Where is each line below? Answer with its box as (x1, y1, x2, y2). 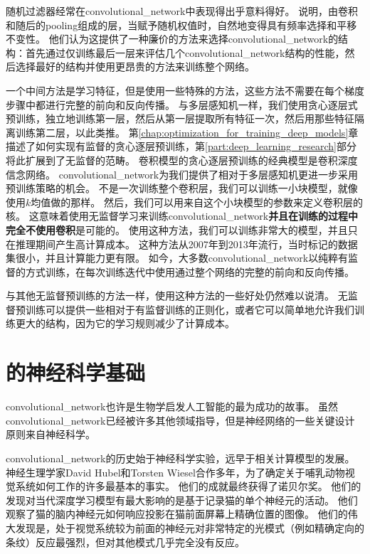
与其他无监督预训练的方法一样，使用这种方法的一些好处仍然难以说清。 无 (6, 288, 348, 303)
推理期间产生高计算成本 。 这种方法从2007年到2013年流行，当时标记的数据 (15, 236, 358, 251)
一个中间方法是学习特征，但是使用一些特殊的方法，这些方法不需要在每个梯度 (6, 82, 364, 97)
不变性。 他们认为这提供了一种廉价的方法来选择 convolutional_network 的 (6, 31, 339, 46)
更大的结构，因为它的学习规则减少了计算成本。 (15, 316, 235, 331)
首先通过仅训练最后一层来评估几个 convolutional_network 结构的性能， (25, 45, 345, 60)
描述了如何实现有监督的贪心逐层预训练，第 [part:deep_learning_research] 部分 (6, 139, 356, 154)
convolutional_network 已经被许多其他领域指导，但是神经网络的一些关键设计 (6, 412, 355, 427)
